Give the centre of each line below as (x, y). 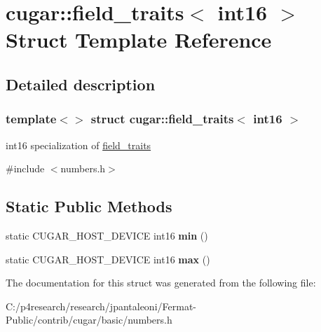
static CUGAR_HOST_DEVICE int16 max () (108, 259)
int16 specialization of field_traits (78, 145)
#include (25, 168)
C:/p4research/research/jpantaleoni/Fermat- (101, 306)
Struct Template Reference (139, 40)
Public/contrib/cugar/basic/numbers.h (89, 320)
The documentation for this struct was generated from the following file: (161, 283)
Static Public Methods (89, 206)
